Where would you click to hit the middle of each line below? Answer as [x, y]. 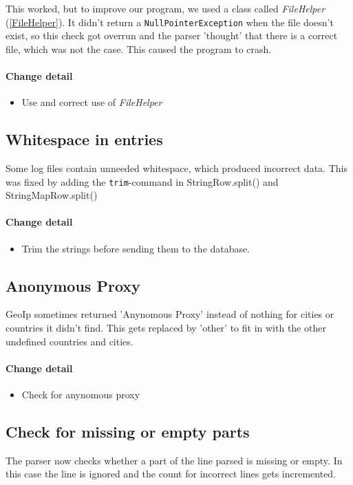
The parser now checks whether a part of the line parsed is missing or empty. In [174, 460]
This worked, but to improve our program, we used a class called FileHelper [165, 8]
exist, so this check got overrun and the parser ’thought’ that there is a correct [172, 35]
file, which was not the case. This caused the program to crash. [139, 48]
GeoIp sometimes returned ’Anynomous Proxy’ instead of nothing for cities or [170, 314]
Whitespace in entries [84, 139]
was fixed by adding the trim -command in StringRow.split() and [142, 181]
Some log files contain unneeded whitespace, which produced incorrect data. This [176, 168]
